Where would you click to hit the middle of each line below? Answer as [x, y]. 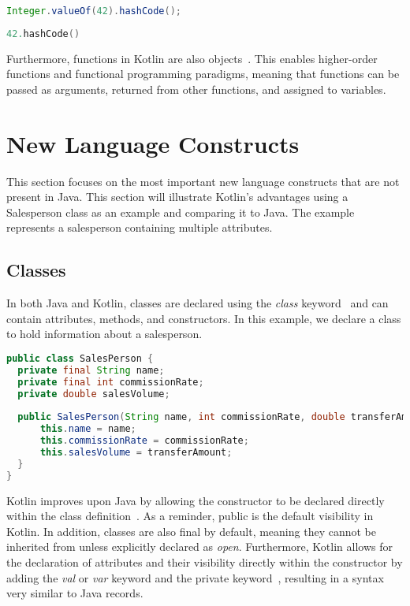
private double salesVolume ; [94, 394]
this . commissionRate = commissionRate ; [144, 441]
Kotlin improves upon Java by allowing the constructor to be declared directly [196, 500]
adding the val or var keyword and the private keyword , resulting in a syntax [195, 577]
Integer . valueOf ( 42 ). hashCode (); [94, 11]
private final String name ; [91, 370]
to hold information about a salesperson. [104, 334]
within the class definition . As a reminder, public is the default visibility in [190, 516]
